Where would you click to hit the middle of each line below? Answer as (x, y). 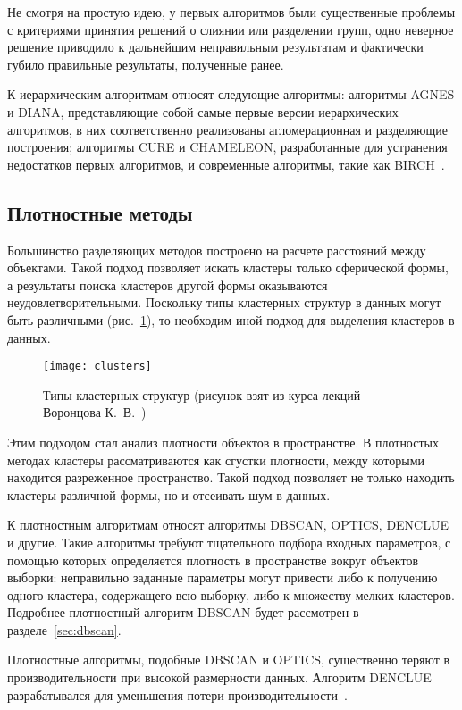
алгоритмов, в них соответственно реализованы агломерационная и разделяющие (227, 129)
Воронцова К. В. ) (95, 412)
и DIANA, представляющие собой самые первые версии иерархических (203, 111)
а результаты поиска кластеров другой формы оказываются (168, 284)
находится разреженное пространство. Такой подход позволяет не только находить (231, 477)
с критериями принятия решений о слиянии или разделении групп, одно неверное (231, 29)
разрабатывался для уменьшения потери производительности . (177, 694)
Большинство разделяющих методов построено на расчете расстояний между (217, 250)
